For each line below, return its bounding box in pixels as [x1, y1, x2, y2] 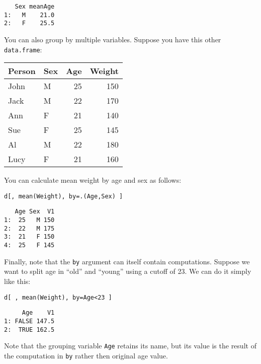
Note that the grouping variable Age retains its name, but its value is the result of [4, 340, 256, 351]
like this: [4, 276, 31, 286]
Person [8, 65, 36, 77]
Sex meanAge [15, 3, 55, 10]
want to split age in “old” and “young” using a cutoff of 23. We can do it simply [4, 266, 251, 276]
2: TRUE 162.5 [4, 326, 55, 333]
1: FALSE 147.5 [4, 317, 55, 325]
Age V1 [22, 309, 55, 317]
